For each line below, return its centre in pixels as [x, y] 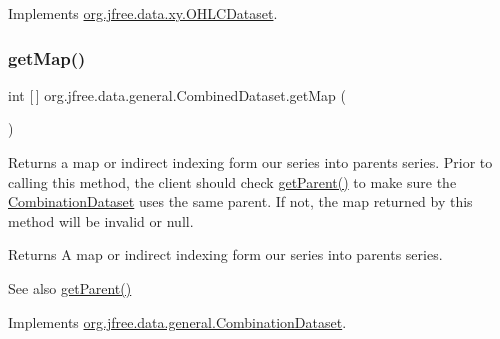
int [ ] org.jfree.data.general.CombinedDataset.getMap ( [177, 94]
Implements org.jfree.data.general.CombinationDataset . [177, 321]
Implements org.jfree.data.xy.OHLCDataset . [143, 13]
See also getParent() [70, 287]
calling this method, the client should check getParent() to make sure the [232, 181]
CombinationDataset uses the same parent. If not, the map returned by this [240, 201]
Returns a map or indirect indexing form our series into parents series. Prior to [250, 162]
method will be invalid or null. [101, 220]
